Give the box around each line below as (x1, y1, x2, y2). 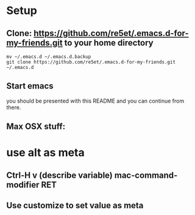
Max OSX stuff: (6, 122, 66, 132)
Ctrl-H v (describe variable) (6, 170, 113, 180)
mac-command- (114, 170, 178, 180)
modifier (6, 180, 40, 190)
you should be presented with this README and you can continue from (6, 97, 185, 104)
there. (6, 103, 21, 111)
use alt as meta (6, 146, 85, 159)
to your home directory (64, 37, 154, 48)
